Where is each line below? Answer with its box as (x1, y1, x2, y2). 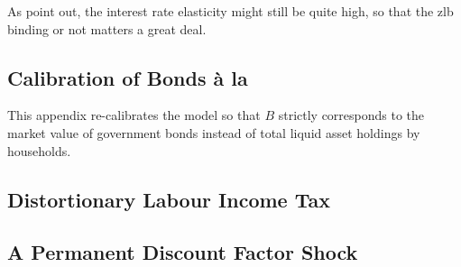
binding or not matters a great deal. (7, 19, 207, 38)
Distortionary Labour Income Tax (7, 185, 330, 213)
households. (7, 141, 71, 160)
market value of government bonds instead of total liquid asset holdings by (7, 123, 420, 142)
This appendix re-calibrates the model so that (7, 106, 261, 124)
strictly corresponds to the (278, 106, 425, 124)
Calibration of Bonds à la (7, 63, 248, 91)
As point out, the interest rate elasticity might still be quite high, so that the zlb (7, 2, 454, 20)
